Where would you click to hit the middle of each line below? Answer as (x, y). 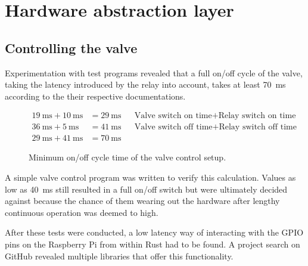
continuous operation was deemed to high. (82, 212)
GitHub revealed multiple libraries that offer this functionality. (119, 256)
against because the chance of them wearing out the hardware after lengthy (142, 201)
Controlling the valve (71, 47)
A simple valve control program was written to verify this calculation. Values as (150, 177)
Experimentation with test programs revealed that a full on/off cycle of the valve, (154, 72)
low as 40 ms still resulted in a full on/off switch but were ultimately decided (146, 189)
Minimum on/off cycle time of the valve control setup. (127, 157)
